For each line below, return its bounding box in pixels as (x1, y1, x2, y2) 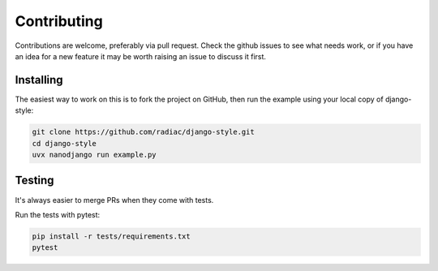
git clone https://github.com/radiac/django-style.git (32, 127, 255, 137)
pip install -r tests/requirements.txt (32, 231, 191, 241)
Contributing (15, 12, 103, 30)
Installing (15, 73, 64, 87)
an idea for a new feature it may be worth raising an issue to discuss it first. (15, 51, 267, 61)
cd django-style (32, 139, 97, 148)
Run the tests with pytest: (15, 209, 101, 219)
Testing (15, 174, 54, 187)
